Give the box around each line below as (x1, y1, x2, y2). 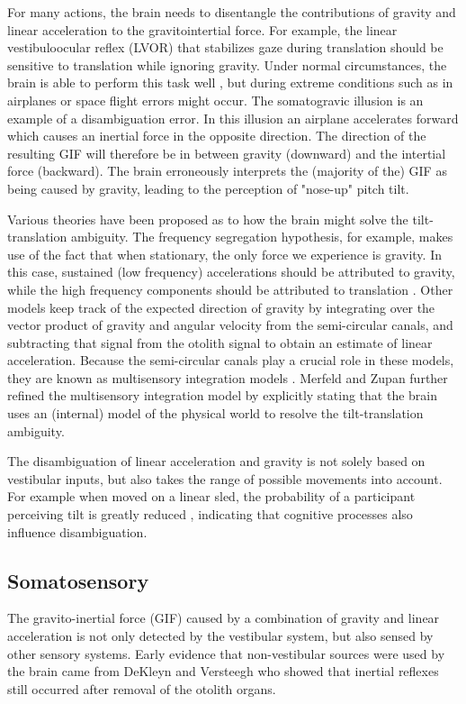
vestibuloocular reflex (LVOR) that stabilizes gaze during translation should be (7, 38, 444, 57)
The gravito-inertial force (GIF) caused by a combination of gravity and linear (7, 608, 440, 627)
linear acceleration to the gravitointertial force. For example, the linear (7, 20, 398, 39)
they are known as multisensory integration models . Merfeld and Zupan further (7, 368, 448, 387)
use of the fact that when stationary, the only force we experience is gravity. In (7, 244, 442, 263)
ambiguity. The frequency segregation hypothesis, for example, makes (70, 227, 453, 246)
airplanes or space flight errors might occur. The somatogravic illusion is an (7, 90, 424, 109)
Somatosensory (7, 566, 149, 594)
